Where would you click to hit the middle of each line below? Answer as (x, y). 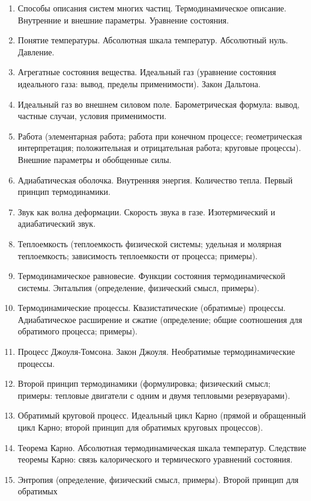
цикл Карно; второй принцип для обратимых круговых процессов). (140, 427)
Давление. (36, 51)
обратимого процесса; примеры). (78, 331)
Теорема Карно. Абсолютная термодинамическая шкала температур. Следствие (162, 447)
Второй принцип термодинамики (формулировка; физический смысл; (144, 383)
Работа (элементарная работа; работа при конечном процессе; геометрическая (160, 136)
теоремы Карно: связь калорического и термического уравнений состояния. (155, 459)
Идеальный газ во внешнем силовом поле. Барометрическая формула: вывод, (159, 104)
